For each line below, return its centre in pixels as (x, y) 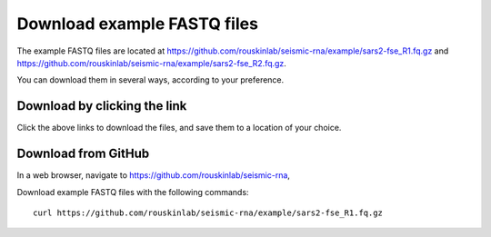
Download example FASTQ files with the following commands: (133, 192)
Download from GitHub (83, 154)
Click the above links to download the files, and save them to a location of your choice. (179, 128)
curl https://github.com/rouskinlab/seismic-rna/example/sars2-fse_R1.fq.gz (208, 212)
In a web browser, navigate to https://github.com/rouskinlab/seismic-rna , (154, 175)
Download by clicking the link (102, 106)
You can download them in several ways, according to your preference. (150, 80)
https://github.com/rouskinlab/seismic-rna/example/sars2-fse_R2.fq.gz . (151, 63)
